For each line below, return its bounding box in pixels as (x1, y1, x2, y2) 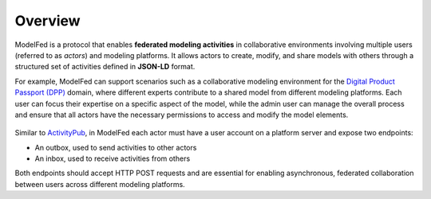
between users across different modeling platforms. (14, 179, 185, 189)
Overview (14, 12, 81, 29)
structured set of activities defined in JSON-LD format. (14, 62, 196, 72)
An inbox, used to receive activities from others (34, 154, 191, 163)
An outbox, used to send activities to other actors (34, 142, 197, 152)
